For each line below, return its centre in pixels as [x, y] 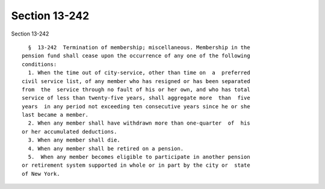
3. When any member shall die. [74, 140]
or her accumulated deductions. [70, 132]
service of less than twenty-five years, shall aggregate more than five [136, 98]
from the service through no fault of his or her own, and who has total [136, 89]
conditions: [39, 64]
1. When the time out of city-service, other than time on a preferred [139, 73]
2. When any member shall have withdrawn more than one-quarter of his [139, 123]
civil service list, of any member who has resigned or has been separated [136, 81]
